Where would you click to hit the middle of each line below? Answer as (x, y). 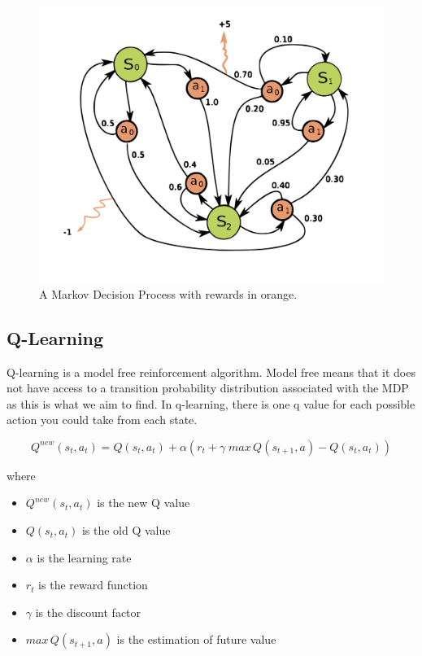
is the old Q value (126, 530)
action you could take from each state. (102, 420)
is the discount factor (88, 612)
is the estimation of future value (196, 639)
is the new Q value (144, 503)
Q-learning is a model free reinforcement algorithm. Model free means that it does (211, 372)
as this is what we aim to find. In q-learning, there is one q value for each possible (211, 403)
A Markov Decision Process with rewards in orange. (168, 293)
